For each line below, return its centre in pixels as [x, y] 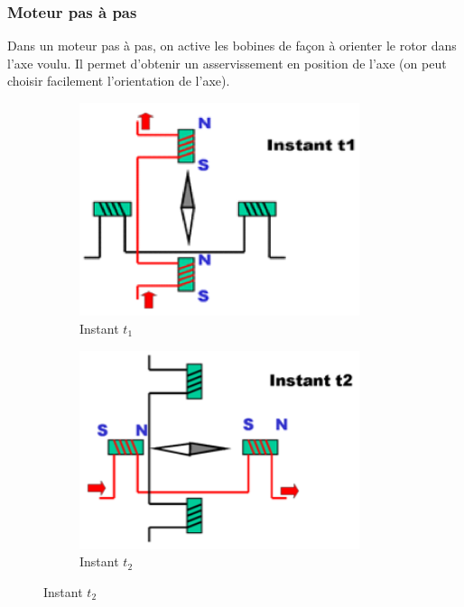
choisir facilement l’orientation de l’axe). [119, 81]
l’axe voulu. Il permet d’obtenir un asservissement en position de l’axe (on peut [227, 63]
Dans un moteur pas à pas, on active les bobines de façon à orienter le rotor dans [232, 46]
